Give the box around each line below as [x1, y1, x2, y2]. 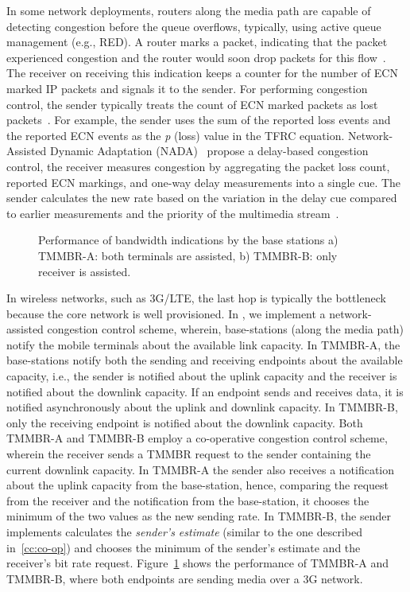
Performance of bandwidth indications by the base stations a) [38, 232, 338, 248]
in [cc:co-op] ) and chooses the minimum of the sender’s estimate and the [6, 539, 361, 555]
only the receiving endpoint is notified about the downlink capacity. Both [6, 414, 363, 430]
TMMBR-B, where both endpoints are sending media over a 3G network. [6, 570, 363, 586]
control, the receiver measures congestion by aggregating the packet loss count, [6, 158, 390, 174]
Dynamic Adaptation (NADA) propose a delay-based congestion [50, 142, 369, 159]
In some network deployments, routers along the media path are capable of [6, 2, 371, 18]
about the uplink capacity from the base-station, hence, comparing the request [6, 477, 389, 493]
